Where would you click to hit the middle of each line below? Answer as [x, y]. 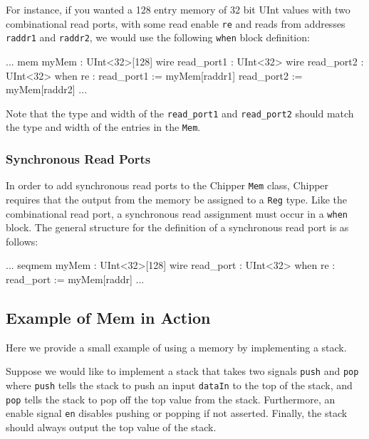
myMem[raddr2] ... [47, 89]
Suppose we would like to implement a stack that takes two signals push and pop [182, 371]
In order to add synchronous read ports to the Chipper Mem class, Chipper [167, 185]
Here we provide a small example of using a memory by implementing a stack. [176, 347]
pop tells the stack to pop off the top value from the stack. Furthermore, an [171, 399]
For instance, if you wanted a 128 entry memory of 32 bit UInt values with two [178, 9]
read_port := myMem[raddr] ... [75, 279]
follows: [22, 241]
